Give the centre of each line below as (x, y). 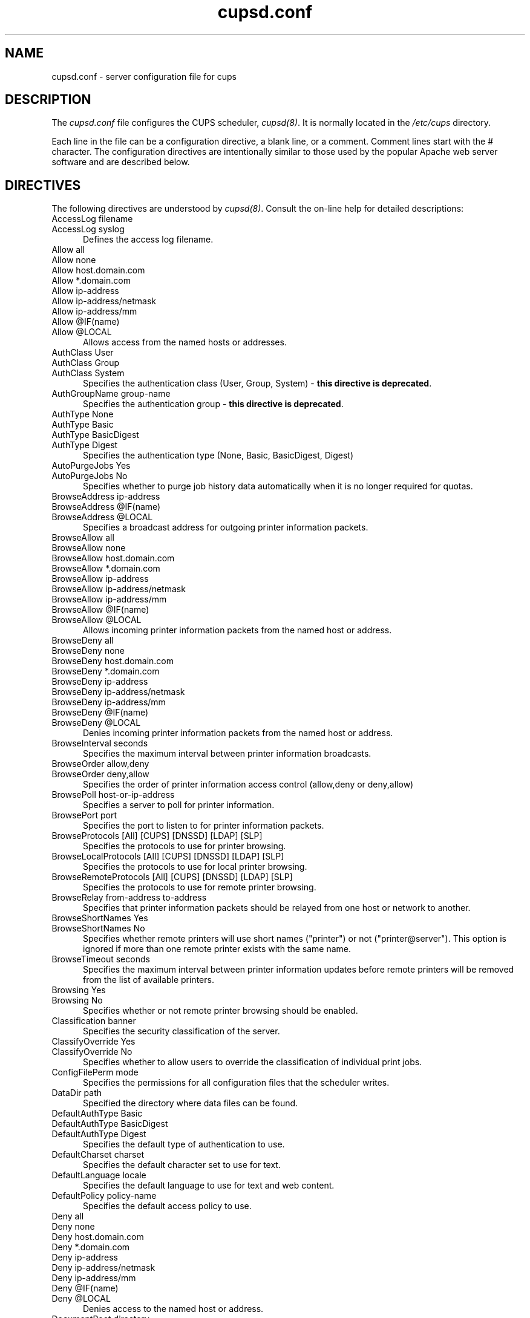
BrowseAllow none (89, 548)
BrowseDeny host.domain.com (113, 661)
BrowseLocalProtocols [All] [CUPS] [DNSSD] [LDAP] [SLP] (168, 856)
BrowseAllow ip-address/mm (109, 599)
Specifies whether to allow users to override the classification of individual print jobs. (253, 1062)
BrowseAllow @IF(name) (100, 610)
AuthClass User (83, 353)
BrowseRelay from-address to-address (129, 898)
